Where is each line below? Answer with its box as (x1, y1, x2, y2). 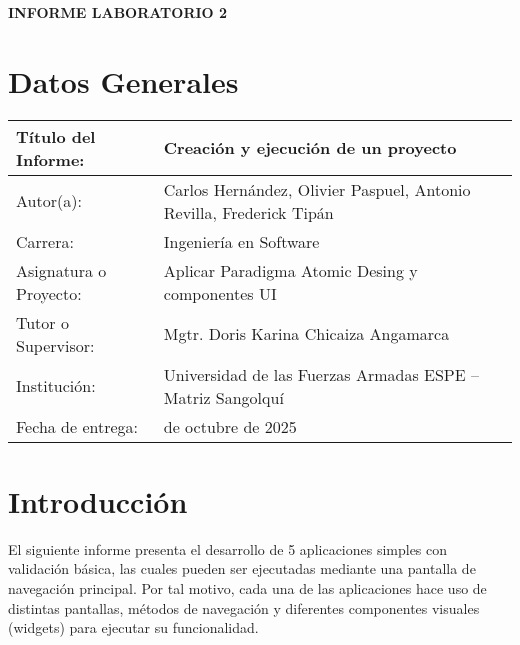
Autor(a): (16, 189, 82, 213)
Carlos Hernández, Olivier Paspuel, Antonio (163, 177, 471, 201)
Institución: (16, 374, 96, 398)
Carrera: (16, 229, 74, 253)
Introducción (8, 480, 188, 521)
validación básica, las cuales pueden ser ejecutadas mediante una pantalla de (8, 558, 476, 579)
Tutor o (16, 310, 69, 334)
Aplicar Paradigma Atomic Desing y (163, 258, 418, 282)
